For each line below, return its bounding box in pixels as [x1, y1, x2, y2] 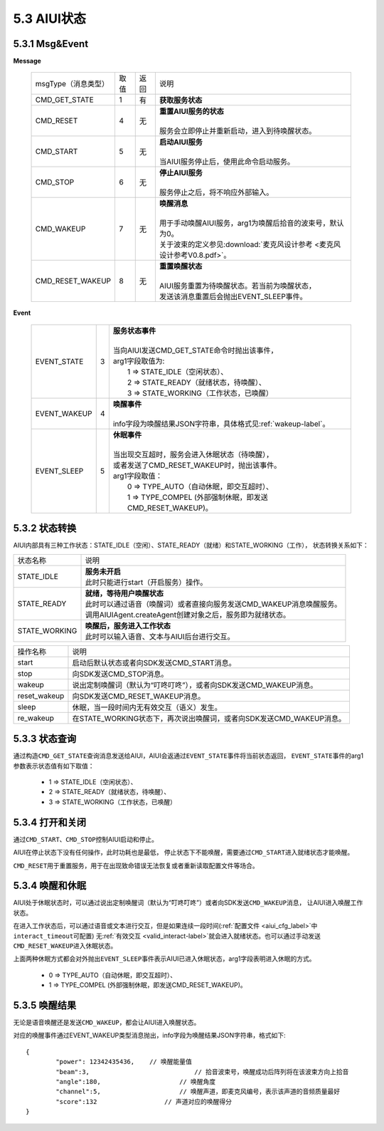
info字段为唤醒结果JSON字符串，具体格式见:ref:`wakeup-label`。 [112, 419, 330, 429]
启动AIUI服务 [159, 137, 203, 147]
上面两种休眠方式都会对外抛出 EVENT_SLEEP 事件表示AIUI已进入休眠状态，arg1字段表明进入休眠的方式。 [13, 954, 316, 963]
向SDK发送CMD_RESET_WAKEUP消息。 [72, 691, 206, 701]
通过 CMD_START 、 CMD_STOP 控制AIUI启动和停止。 [13, 835, 158, 843]
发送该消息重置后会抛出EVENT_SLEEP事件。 [159, 292, 307, 302]
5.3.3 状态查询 [13, 733, 77, 745]
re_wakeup [17, 713, 55, 723]
